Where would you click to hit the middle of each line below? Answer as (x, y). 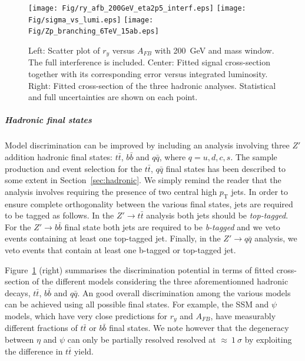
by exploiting (268, 339)
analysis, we (276, 238)
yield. (84, 351)
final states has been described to (226, 168)
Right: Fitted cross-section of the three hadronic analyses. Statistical (152, 85)
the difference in (34, 351)
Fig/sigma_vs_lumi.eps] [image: (91, 20)
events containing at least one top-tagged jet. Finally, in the (113, 238)
